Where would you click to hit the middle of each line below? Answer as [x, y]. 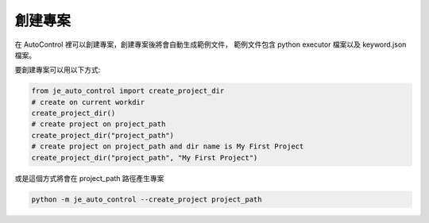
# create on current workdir [88, 102]
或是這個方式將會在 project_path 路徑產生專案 [89, 178]
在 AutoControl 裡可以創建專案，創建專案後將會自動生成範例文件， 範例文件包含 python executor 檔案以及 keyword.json [211, 44]
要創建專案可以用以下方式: [58, 70]
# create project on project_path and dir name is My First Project [168, 146]
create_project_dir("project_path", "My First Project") [145, 158]
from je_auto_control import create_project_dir [128, 91]
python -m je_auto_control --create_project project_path [147, 199]
